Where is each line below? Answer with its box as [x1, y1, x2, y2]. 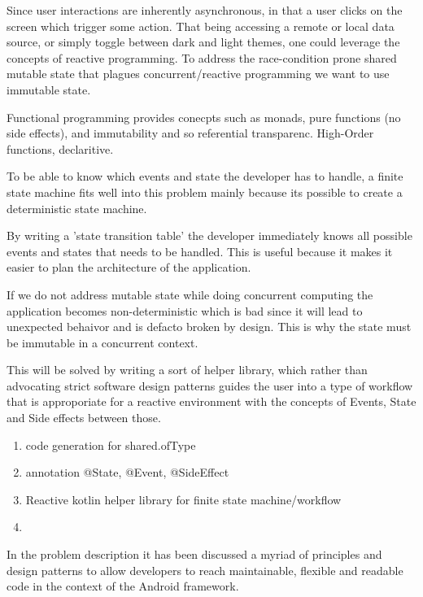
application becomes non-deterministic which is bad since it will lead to [7, 302, 363, 319]
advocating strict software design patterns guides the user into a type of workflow [7, 377, 413, 394]
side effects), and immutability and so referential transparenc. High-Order [7, 124, 374, 142]
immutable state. [7, 81, 91, 98]
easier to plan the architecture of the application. [7, 259, 251, 276]
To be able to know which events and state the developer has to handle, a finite [7, 168, 403, 185]
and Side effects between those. [7, 409, 161, 426]
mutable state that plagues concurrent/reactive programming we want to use [7, 65, 390, 82]
